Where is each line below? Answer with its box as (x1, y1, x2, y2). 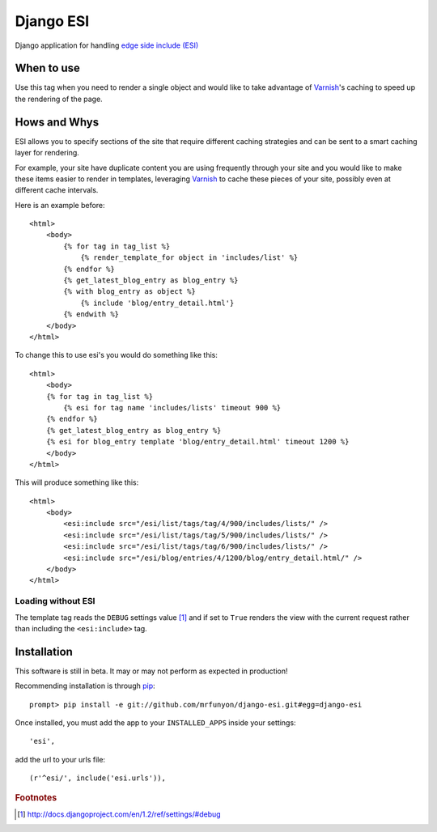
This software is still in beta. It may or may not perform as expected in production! (15, 666, 288, 676)
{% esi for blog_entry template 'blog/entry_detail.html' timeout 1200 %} (45, 437, 350, 447)
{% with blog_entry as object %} (63, 287, 196, 296)
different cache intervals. (15, 185, 99, 195)
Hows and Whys (15, 115, 100, 129)
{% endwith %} (63, 310, 120, 319)
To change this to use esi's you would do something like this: (15, 350, 218, 360)
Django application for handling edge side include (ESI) (15, 40, 199, 50)
